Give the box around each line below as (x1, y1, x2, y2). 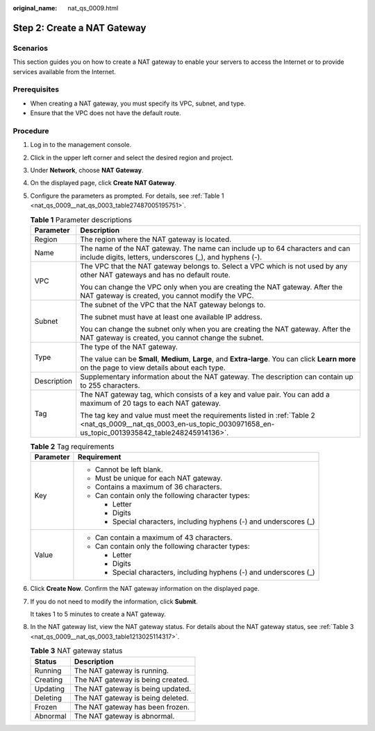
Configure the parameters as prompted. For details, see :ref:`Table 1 (30, 191, 224, 200)
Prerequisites (12, 85, 59, 94)
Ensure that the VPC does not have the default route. (30, 109, 181, 117)
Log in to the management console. (30, 141, 132, 149)
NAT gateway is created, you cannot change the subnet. (80, 333, 264, 343)
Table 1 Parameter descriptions (30, 215, 132, 225)
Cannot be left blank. (94, 465, 163, 474)
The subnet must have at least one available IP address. (80, 312, 263, 322)
